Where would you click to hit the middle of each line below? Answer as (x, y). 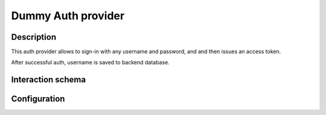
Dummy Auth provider (68, 16)
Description (34, 37)
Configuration (38, 99)
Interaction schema (49, 80)
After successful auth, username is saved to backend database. (91, 63)
